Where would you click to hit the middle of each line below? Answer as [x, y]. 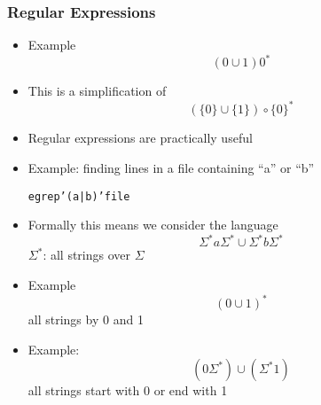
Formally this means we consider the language [153, 225]
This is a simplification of [97, 91]
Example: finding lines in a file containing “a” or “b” [171, 167]
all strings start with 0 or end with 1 [128, 390]
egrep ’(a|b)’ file [79, 196]
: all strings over [87, 255]
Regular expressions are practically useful [140, 138]
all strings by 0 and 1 [86, 319]
